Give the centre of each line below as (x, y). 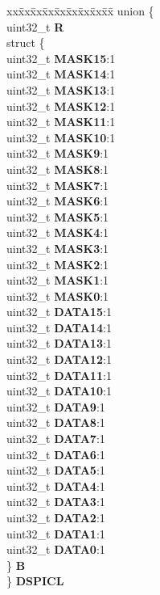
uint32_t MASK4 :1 (58, 232)
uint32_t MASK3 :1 (58, 248)
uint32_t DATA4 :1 (56, 485)
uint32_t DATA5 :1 (56, 470)
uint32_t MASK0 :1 (58, 295)
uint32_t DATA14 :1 (59, 327)
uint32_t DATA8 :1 (56, 422)
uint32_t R (35, 26)
